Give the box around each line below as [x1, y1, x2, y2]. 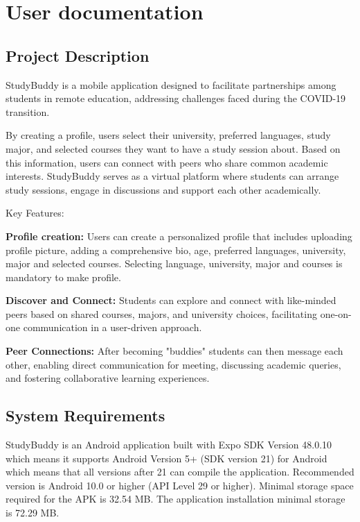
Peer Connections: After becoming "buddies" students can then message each [6, 344, 343, 358]
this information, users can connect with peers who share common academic [6, 155, 328, 169]
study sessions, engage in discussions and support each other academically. [6, 182, 321, 196]
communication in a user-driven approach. [23, 320, 202, 335]
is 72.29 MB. [6, 505, 60, 520]
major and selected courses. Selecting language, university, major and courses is [6, 256, 343, 271]
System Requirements [6, 405, 165, 426]
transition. [6, 104, 50, 119]
